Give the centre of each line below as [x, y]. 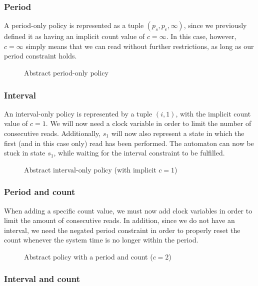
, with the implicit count [213, 113]
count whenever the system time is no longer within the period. [101, 240]
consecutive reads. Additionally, [52, 133]
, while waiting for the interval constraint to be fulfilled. [139, 153]
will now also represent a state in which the [178, 133]
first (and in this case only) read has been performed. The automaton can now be [129, 143]
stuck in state [25, 153]
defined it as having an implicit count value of [74, 36]
